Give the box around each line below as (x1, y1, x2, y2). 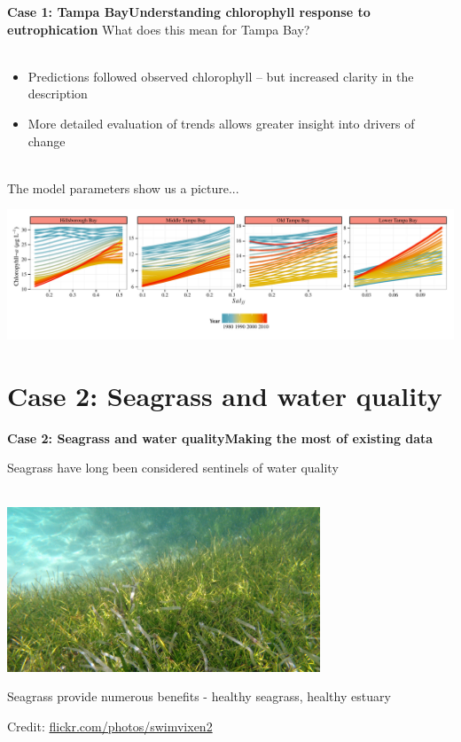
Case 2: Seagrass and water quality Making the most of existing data (7, 428, 434, 447)
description (27, 84, 88, 103)
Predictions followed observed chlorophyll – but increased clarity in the (27, 66, 414, 85)
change (27, 131, 66, 150)
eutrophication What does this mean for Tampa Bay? (7, 20, 310, 38)
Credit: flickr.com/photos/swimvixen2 (7, 717, 213, 736)
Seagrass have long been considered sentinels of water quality (7, 458, 339, 477)
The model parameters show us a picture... (7, 178, 239, 197)
